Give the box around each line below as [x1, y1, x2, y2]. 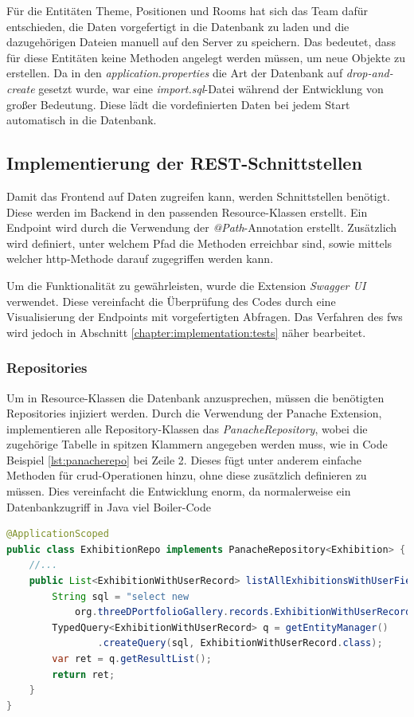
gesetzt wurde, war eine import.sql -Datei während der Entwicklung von [38, 80, 384, 96]
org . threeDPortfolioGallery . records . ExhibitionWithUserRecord [74, 606, 412, 618]
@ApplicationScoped [6, 528, 109, 540]
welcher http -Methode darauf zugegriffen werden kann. [6, 250, 274, 267]
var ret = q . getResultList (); [52, 653, 212, 665]
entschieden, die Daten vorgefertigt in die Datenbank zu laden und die [6, 18, 350, 34]
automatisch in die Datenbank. [6, 112, 157, 128]
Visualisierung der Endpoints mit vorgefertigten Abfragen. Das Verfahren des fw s [6, 308, 403, 325]
